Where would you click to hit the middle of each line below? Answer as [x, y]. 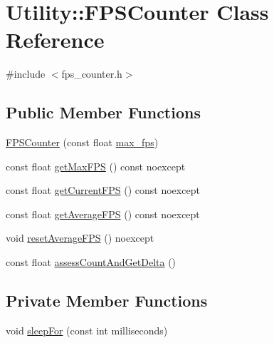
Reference [55, 40]
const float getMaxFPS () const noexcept [96, 166]
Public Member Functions [103, 112]
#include [26, 74]
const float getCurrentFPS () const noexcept [103, 190]
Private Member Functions [107, 301]
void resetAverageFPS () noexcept [80, 238]
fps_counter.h [92, 74]
